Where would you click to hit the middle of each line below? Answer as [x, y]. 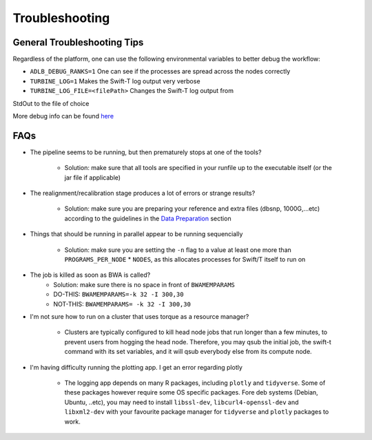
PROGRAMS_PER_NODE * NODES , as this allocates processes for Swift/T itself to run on [185, 260]
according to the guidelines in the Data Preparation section [148, 218]
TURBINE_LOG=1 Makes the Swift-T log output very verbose [115, 81]
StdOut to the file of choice [51, 103]
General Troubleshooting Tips [78, 42]
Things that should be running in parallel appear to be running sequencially [136, 234]
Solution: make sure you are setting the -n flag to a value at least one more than [178, 250]
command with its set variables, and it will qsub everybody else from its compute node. [188, 352]
